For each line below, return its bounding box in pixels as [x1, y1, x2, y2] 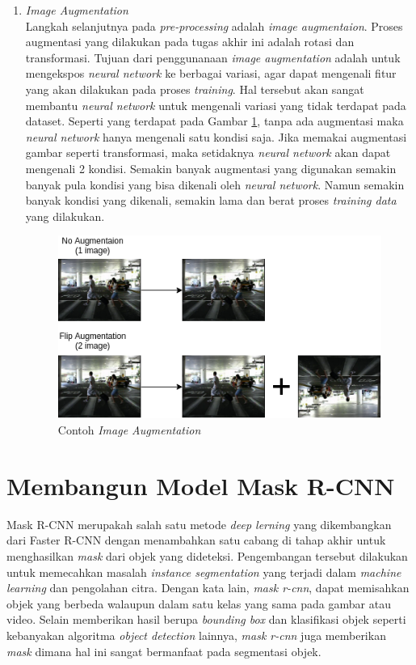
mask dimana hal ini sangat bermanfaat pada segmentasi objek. [6, 642, 321, 659]
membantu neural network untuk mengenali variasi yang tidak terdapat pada [25, 96, 406, 113]
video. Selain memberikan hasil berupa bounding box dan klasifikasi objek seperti [6, 611, 406, 628]
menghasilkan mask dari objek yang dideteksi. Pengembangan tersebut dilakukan [6, 547, 408, 564]
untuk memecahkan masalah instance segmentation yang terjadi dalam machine [6, 563, 401, 580]
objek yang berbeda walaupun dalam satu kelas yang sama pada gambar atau [6, 595, 391, 612]
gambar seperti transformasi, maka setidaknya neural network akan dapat [25, 144, 391, 161]
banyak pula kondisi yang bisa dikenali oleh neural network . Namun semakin [25, 176, 405, 193]
